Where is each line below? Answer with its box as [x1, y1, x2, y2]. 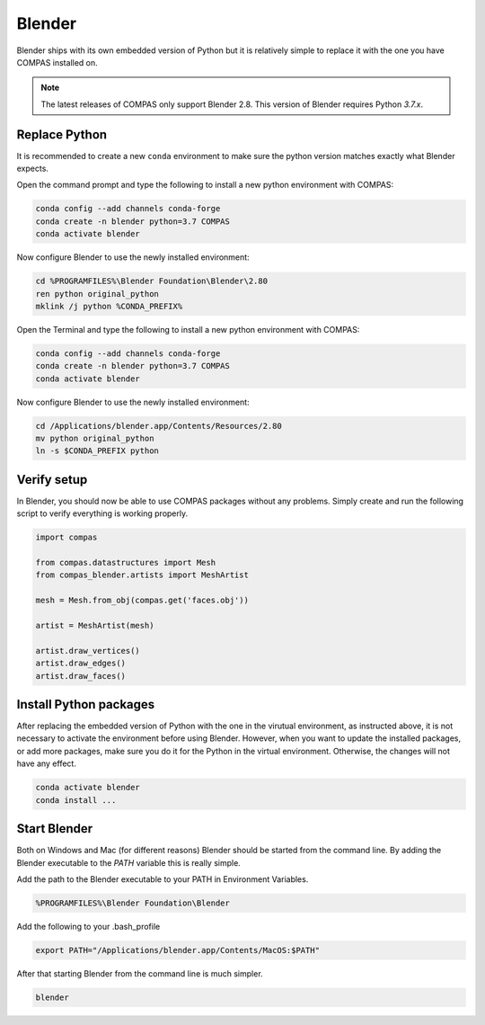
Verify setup [16, 472, 88, 487]
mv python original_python [35, 433, 154, 444]
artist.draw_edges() [35, 658, 126, 669]
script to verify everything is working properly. [16, 508, 189, 519]
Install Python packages [16, 697, 155, 712]
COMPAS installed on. [16, 57, 98, 67]
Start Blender [16, 821, 93, 836]
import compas [35, 532, 98, 543]
